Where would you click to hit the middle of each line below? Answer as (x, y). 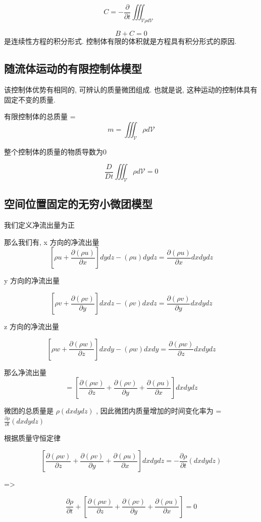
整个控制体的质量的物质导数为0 (55, 151)
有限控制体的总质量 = (40, 116)
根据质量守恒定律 (32, 438)
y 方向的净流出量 (32, 280)
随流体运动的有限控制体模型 (73, 68)
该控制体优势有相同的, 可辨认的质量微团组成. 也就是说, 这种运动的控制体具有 (131, 90)
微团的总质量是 (29, 411)
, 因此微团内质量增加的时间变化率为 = (159, 411)
